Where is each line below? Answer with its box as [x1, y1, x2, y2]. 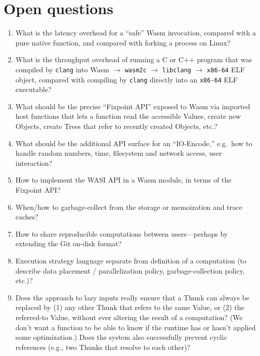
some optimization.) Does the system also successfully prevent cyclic [15, 332, 227, 342]
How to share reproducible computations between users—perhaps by [15, 228, 228, 239]
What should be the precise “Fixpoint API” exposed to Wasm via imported [15, 101, 250, 111]
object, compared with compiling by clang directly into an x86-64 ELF [15, 74, 238, 84]
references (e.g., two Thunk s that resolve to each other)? [15, 341, 191, 352]
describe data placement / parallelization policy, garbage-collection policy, [15, 265, 245, 276]
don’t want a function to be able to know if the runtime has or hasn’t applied [15, 322, 256, 332]
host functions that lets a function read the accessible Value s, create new [15, 111, 241, 121]
